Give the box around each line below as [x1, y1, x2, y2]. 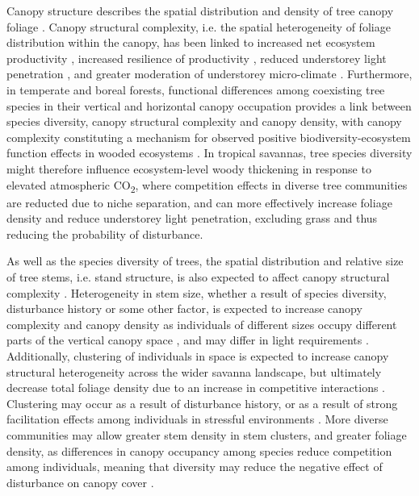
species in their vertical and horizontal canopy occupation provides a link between [6, 97, 412, 114]
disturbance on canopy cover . [6, 473, 154, 490]
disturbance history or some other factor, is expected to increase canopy [6, 300, 362, 317]
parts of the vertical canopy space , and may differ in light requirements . [6, 331, 369, 348]
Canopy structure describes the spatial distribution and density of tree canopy [6, 2, 394, 19]
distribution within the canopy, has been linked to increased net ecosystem [6, 34, 375, 51]
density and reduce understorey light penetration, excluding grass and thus [6, 210, 378, 227]
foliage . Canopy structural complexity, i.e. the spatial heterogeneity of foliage [6, 18, 391, 35]
